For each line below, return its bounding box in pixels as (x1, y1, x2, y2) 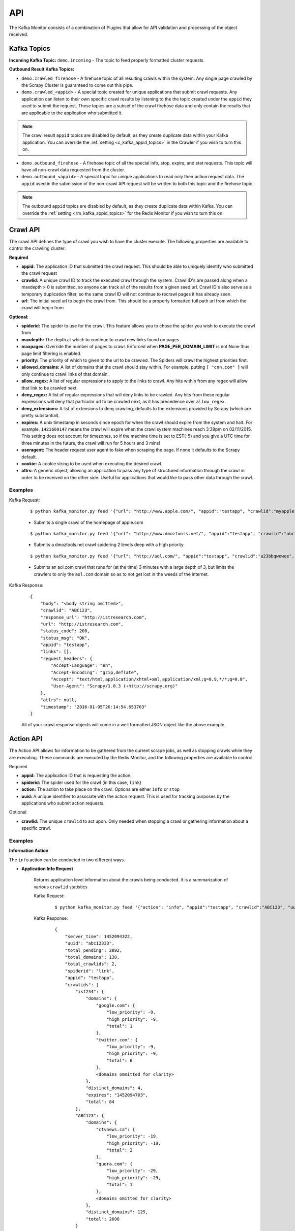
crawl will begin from (21, 305, 64, 311)
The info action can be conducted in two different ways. (9, 857, 125, 863)
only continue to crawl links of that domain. (21, 371, 109, 377)
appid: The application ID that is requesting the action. (21, 773, 132, 778)
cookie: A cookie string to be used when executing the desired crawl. (21, 460, 162, 466)
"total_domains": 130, (64, 954, 120, 960)
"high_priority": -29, (106, 1175, 161, 1180)
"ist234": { (75, 989, 104, 994)
